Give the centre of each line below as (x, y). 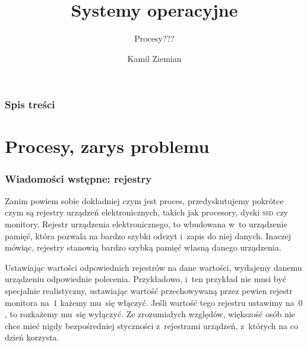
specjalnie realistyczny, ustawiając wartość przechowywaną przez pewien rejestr (149, 290)
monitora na (27, 302)
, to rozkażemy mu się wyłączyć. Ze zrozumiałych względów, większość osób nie (150, 314)
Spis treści (30, 104)
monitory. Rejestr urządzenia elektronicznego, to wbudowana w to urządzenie (146, 224)
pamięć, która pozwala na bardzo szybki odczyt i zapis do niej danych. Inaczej (148, 235)
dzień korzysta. (32, 337)
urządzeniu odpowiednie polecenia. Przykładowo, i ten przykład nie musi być (145, 279)
